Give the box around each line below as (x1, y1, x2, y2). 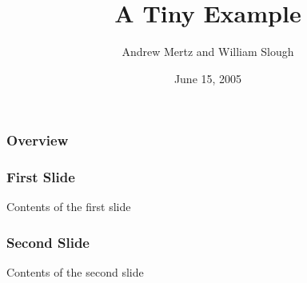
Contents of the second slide (6, 264, 144, 281)
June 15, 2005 (173, 70, 242, 86)
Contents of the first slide (6, 198, 131, 215)
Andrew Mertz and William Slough (122, 43, 294, 60)
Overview (6, 130, 69, 150)
